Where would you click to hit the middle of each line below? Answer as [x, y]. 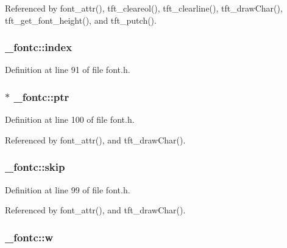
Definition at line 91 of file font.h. [68, 70]
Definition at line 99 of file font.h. [68, 189]
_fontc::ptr [41, 96]
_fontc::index [39, 47]
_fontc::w [29, 237]
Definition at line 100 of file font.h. [70, 119]
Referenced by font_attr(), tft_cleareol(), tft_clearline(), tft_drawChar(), [144, 8]
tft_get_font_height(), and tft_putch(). [81, 20]
